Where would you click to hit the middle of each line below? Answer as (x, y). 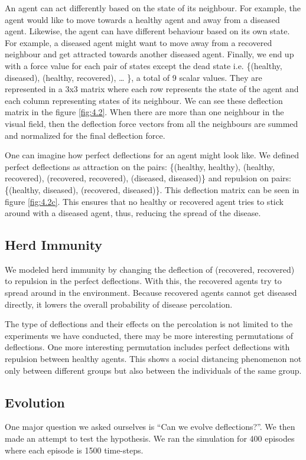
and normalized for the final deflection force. (85, 135)
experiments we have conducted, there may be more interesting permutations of (149, 335)
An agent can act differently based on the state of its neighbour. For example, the (153, 8)
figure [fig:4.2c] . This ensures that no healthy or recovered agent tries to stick (144, 201)
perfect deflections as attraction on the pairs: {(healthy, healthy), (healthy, (140, 166)
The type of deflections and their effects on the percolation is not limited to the (149, 324)
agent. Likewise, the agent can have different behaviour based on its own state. (147, 31)
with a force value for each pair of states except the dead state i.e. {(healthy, (144, 65)
